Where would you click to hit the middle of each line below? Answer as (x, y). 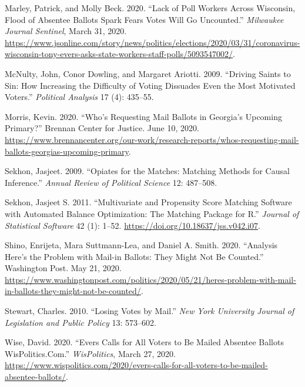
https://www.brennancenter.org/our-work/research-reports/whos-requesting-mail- (152, 139)
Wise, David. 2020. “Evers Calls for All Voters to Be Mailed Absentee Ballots (144, 342)
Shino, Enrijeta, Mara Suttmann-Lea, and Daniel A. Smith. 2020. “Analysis (141, 245)
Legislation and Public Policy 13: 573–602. (81, 322)
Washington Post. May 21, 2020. (63, 268)
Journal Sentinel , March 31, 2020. (66, 31)
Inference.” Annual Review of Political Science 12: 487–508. (111, 182)
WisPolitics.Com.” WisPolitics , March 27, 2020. (90, 353)
